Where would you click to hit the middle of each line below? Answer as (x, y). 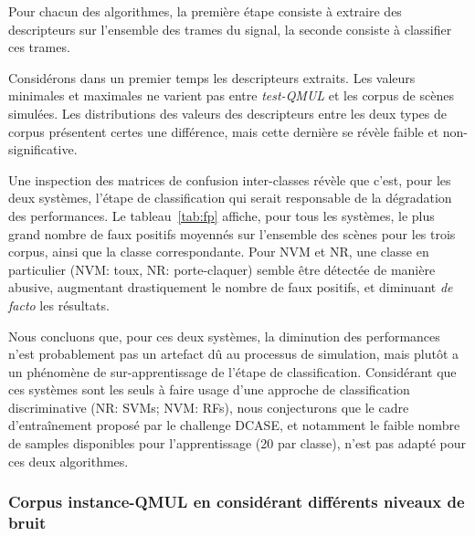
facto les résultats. (59, 305)
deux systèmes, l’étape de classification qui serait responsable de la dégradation (230, 198)
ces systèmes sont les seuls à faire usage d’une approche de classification (209, 389)
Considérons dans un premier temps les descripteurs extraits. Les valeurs (212, 77)
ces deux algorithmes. (69, 461)
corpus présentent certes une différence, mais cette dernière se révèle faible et (224, 131)
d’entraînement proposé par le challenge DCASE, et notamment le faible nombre (234, 425)
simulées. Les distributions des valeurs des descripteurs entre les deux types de (227, 113)
